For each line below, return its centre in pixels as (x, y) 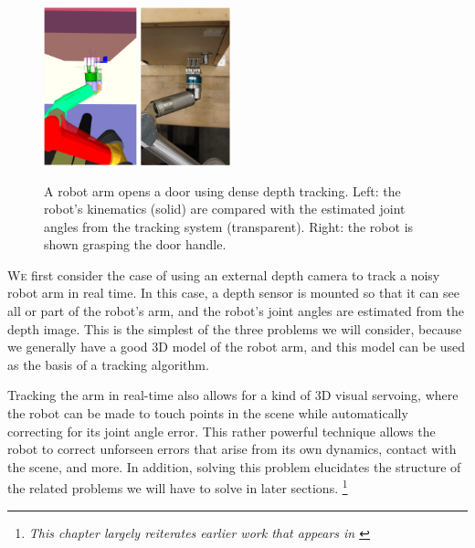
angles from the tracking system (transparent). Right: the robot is (229, 226)
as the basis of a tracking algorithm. (108, 364)
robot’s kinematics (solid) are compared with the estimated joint (225, 209)
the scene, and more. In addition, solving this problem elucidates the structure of (234, 466)
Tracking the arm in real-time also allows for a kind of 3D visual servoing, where (233, 395)
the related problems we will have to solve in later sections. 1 (178, 487)
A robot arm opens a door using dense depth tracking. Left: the (222, 190)
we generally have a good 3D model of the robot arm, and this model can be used (236, 347)
